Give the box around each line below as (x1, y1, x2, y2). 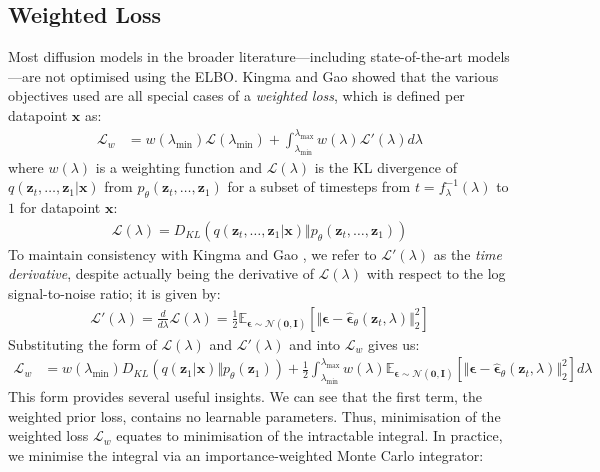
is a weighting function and (95, 156, 262, 177)
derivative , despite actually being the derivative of (8, 263, 314, 284)
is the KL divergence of (314, 156, 457, 177)
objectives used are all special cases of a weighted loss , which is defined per (8, 85, 465, 106)
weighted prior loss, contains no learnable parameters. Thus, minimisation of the (8, 405, 501, 426)
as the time (433, 243, 502, 264)
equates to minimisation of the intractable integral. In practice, (116, 425, 503, 446)
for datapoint (19, 197, 101, 218)
